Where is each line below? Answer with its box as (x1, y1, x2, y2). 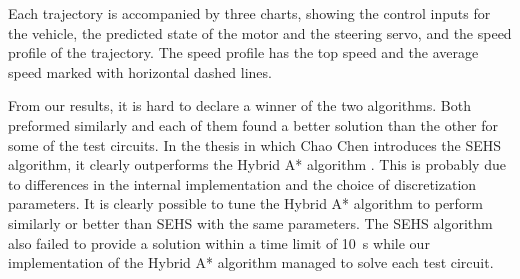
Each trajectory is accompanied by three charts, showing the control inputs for (8, 3, 491, 23)
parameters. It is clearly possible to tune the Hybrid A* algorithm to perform (8, 193, 484, 214)
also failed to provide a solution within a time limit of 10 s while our (8, 232, 430, 253)
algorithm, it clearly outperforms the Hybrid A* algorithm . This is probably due (8, 154, 506, 175)
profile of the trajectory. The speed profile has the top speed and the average (8, 42, 479, 63)
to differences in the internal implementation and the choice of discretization (8, 173, 477, 194)
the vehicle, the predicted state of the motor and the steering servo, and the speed (8, 22, 512, 43)
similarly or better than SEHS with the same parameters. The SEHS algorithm (8, 212, 493, 233)
